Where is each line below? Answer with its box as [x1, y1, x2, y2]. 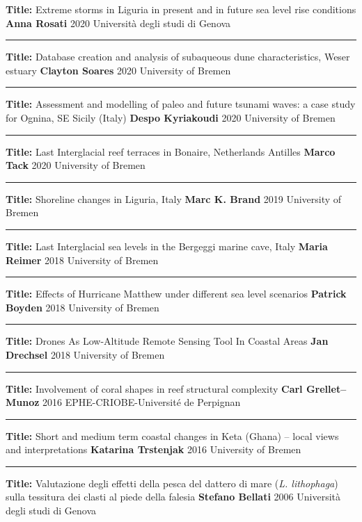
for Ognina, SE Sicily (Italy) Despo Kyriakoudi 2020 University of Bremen [6, 110, 336, 124]
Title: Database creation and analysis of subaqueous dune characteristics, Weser [6, 49, 350, 64]
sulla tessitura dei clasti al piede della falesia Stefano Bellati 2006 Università [6, 489, 340, 504]
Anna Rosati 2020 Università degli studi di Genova [6, 15, 231, 30]
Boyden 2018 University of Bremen [6, 300, 159, 314]
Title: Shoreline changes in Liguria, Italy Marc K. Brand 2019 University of [6, 191, 342, 206]
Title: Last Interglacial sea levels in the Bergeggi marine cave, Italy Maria [6, 238, 328, 253]
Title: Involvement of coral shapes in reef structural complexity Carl [6, 381, 303, 395]
